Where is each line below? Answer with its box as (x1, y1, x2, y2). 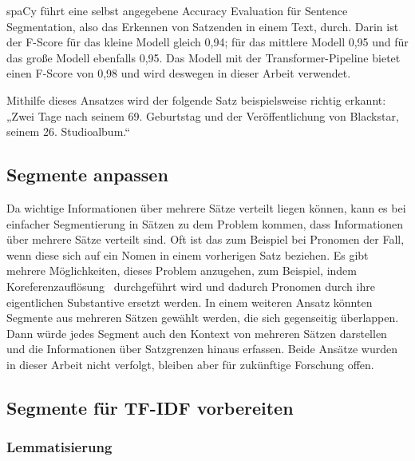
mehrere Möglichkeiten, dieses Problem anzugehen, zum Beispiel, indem (6, 262, 357, 279)
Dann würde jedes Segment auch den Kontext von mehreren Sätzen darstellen (6, 324, 387, 341)
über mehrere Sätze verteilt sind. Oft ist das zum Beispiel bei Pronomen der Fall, (6, 231, 405, 248)
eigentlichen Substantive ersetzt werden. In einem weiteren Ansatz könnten (6, 293, 373, 310)
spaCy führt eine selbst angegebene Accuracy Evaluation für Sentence (6, 2, 348, 18)
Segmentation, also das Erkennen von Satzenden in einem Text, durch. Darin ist (6, 18, 399, 34)
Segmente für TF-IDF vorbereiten (6, 395, 294, 419)
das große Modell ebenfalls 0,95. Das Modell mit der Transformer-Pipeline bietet (6, 49, 401, 66)
